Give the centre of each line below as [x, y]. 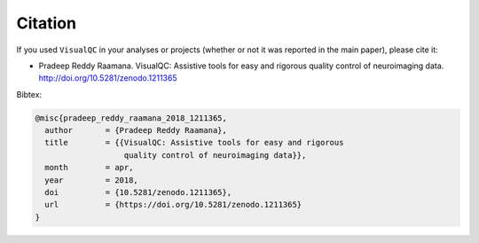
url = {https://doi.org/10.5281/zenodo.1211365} [173, 205]
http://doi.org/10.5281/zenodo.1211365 [108, 78]
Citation [47, 23]
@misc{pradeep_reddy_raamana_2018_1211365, [131, 118]
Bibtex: [29, 94]
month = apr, [89, 168]
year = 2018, [92, 180]
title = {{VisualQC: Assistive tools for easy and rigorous [194, 143]
